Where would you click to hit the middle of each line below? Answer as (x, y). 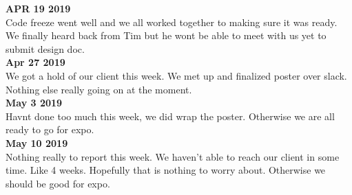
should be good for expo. (58, 183)
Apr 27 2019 (35, 62)
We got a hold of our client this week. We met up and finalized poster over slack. (176, 75)
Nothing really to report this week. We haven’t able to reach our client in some (173, 156)
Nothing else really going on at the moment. (99, 89)
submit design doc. (45, 48)
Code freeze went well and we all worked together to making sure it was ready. (172, 22)
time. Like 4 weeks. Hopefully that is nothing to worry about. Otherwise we (166, 170)
